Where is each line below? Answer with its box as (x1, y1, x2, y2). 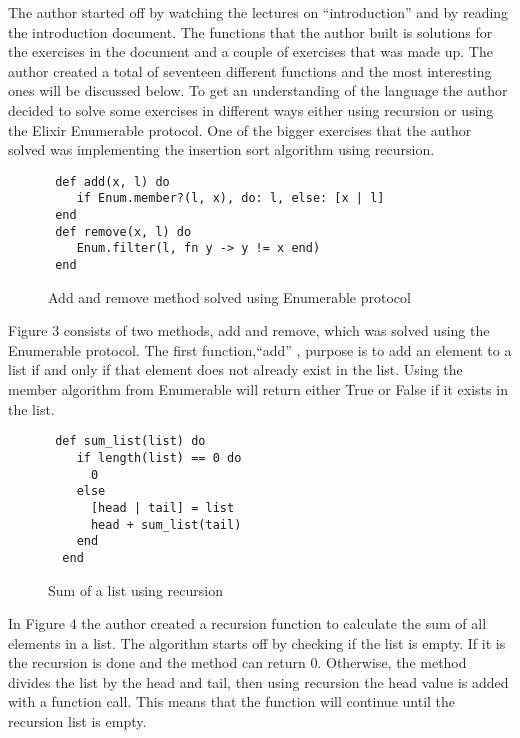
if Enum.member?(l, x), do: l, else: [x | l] (76, 191, 385, 206)
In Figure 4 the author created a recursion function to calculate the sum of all (8, 613, 487, 634)
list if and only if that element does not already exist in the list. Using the (8, 359, 463, 380)
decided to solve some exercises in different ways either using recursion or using (8, 99, 494, 120)
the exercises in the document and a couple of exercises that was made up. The (8, 41, 493, 62)
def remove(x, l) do (55, 224, 192, 239)
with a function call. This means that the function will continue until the (8, 691, 456, 712)
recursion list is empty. (8, 711, 147, 732)
